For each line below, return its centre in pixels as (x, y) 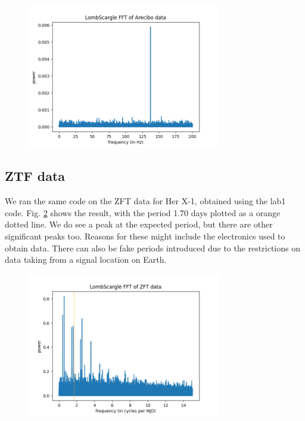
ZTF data (35, 176)
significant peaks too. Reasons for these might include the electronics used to (145, 236)
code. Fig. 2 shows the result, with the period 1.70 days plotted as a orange (143, 212)
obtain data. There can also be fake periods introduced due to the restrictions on (152, 248)
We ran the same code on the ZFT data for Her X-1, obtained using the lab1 (145, 201)
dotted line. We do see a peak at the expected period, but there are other (139, 224)
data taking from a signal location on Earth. (86, 259)
